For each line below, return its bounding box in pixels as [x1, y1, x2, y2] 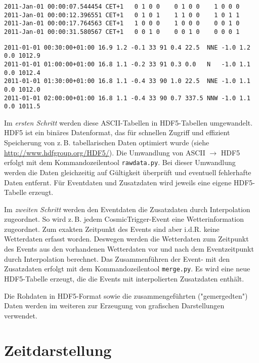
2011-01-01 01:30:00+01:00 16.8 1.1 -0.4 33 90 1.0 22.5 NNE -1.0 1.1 [4, 77, 250, 85]
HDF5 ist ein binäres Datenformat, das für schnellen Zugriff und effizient [4, 127, 230, 138]
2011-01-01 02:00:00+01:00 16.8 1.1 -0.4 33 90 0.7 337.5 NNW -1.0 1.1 [4, 94, 250, 102]
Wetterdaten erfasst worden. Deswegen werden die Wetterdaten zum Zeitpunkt [4, 233, 249, 244]
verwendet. [4, 310, 37, 320]
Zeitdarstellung [4, 340, 112, 360]
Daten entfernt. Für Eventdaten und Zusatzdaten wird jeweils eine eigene [4, 177, 232, 187]
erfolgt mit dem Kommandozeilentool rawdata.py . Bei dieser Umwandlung [4, 157, 236, 168]
